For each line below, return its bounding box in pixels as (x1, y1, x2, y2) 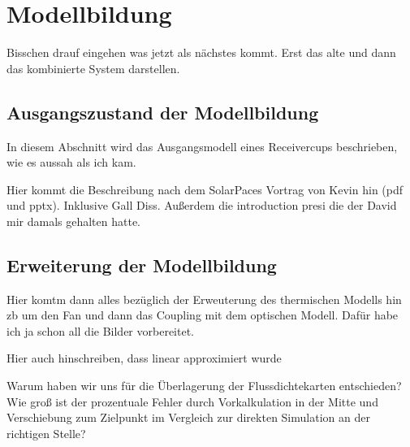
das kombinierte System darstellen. (6, 59, 180, 76)
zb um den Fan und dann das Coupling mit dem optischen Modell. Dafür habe (6, 306, 399, 323)
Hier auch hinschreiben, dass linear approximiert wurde (6, 349, 282, 367)
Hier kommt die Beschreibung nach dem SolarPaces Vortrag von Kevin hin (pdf (6, 180, 404, 197)
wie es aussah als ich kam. (6, 154, 136, 171)
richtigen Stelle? (6, 424, 86, 441)
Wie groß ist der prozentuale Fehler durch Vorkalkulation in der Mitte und (6, 393, 378, 410)
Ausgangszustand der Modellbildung (6, 99, 319, 124)
